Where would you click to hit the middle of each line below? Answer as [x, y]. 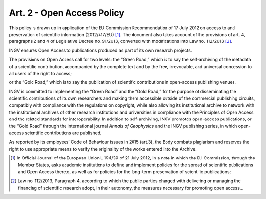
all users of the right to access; [41, 73]
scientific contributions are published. [63, 133]
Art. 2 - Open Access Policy [67, 13]
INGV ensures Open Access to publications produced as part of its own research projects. [100, 50]
